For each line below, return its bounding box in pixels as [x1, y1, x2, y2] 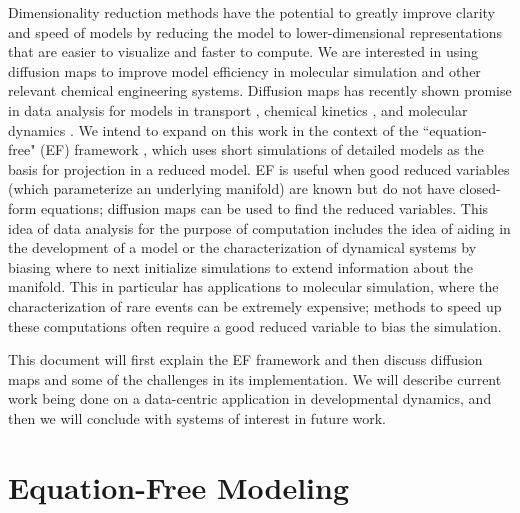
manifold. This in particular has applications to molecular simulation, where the [8, 276, 499, 297]
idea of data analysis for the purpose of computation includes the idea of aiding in [8, 217, 511, 238]
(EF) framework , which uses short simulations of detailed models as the [40, 139, 484, 160]
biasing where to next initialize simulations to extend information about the [8, 256, 474, 277]
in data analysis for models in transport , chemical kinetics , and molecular [8, 99, 468, 120]
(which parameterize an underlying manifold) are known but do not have [8, 178, 455, 199]
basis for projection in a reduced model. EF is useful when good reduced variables [8, 158, 510, 179]
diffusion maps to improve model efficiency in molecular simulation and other [8, 60, 481, 81]
